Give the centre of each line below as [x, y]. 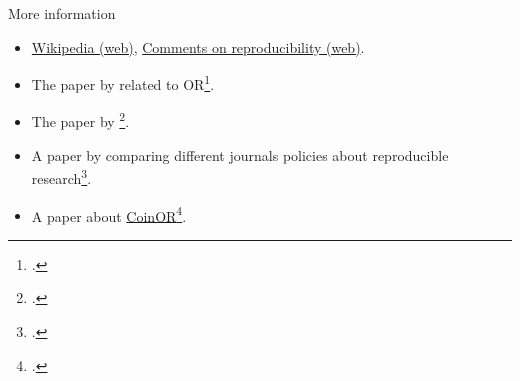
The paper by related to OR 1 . [123, 82]
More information [62, 13]
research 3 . [61, 176]
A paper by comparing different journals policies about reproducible [240, 154]
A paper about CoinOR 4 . [109, 214]
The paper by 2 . [80, 120]
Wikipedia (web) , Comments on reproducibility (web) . [198, 46]
